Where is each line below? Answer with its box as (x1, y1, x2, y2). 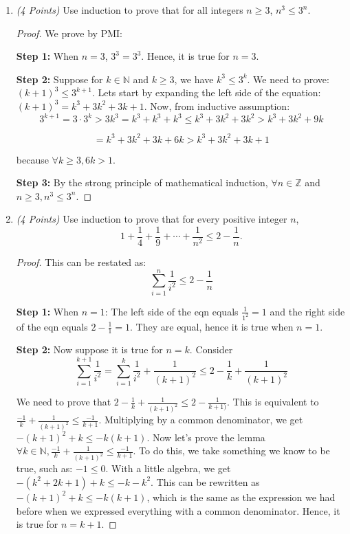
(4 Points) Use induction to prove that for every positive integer (16, 212, 287, 226)
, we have (174, 71, 214, 86)
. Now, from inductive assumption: (144, 98, 290, 113)
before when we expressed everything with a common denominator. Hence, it (16, 503, 340, 518)
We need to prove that (16, 394, 111, 409)
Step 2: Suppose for (16, 71, 103, 86)
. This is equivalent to (227, 394, 319, 409)
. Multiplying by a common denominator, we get (98, 412, 303, 427)
